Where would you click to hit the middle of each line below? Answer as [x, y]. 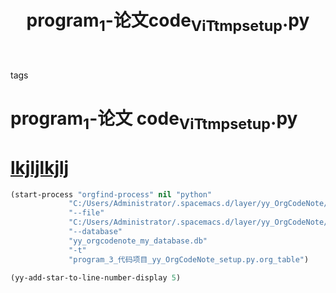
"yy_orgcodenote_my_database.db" [138, 241]
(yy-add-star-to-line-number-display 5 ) [96, 277]
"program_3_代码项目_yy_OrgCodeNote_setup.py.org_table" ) [189, 259]
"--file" [86, 213]
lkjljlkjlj [40, 167]
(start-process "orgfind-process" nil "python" [111, 194]
